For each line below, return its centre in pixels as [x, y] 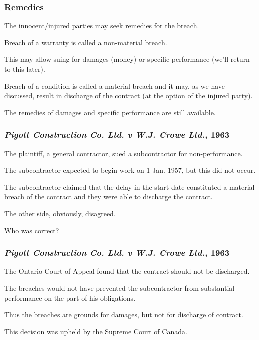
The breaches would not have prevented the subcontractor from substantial [119, 288]
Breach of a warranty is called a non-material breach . [86, 42]
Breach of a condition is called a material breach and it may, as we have [115, 85]
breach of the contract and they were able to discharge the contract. [108, 197]
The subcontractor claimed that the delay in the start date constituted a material [129, 187]
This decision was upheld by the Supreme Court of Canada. [96, 331]
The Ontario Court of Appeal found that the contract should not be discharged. [127, 271]
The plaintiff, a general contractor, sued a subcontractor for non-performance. [123, 153]
